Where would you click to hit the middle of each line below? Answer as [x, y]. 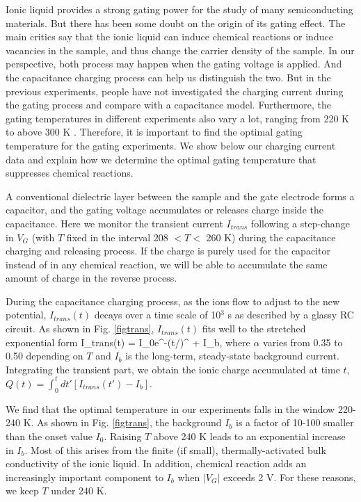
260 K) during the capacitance [271, 237]
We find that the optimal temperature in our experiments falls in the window [170, 408]
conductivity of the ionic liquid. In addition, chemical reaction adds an [156, 463]
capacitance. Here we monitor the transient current [114, 223]
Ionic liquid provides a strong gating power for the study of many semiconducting [179, 9]
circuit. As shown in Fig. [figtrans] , [80, 329]
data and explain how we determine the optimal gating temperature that [161, 159]
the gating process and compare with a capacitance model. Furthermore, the [168, 105]
